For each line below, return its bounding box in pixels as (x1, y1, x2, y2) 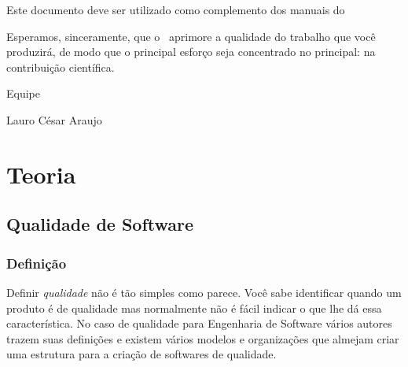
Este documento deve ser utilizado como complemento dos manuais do (6, 2, 345, 17)
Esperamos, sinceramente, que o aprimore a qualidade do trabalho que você (6, 28, 376, 44)
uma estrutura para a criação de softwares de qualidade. (6, 346, 277, 362)
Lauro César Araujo (6, 111, 102, 128)
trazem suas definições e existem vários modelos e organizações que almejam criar (6, 330, 399, 347)
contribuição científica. (6, 58, 115, 75)
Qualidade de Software (6, 212, 194, 236)
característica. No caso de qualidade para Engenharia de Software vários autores (6, 315, 392, 332)
